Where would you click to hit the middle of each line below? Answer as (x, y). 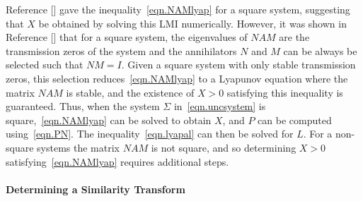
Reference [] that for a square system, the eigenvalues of (127, 37)
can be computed (295, 120)
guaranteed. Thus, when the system (83, 106)
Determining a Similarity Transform (96, 189)
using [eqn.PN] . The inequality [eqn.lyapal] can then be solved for (150, 134)
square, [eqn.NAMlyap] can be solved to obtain (109, 120)
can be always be (320, 50)
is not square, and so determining (224, 147)
